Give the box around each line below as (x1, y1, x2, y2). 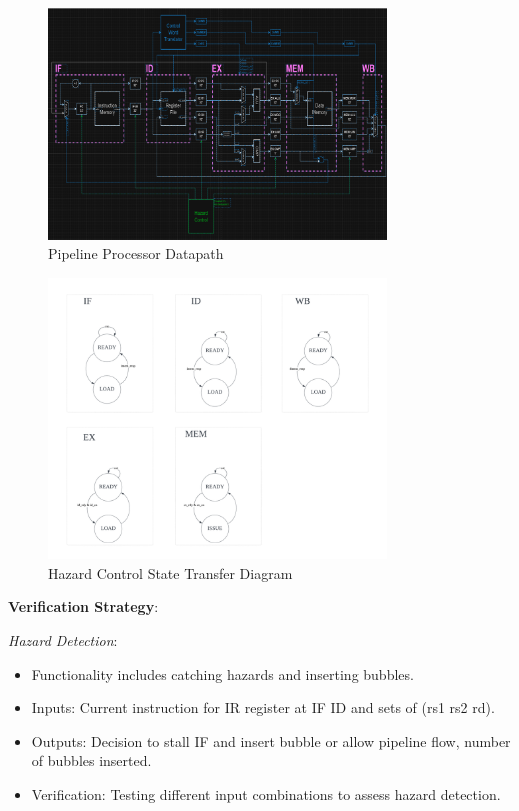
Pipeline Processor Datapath (48, 243, 224, 264)
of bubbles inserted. (31, 750, 152, 771)
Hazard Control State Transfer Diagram (48, 562, 293, 583)
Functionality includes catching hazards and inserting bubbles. (31, 663, 414, 684)
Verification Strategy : (8, 596, 159, 617)
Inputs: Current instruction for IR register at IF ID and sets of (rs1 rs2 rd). (31, 697, 495, 718)
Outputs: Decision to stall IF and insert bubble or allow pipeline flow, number (31, 730, 511, 751)
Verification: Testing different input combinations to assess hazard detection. (31, 784, 501, 805)
